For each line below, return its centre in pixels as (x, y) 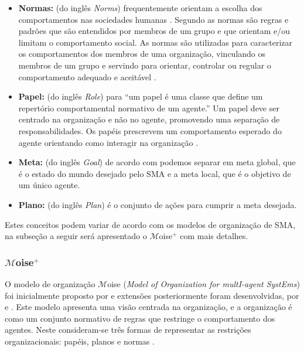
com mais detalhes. (214, 236)
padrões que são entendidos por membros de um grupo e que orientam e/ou (154, 31)
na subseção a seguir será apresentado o (76, 236)
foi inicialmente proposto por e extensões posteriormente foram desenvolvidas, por (152, 295)
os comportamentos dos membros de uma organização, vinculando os (142, 54)
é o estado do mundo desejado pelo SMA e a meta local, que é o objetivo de (155, 173)
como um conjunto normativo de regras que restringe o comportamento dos (140, 318)
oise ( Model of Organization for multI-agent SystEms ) (204, 283)
